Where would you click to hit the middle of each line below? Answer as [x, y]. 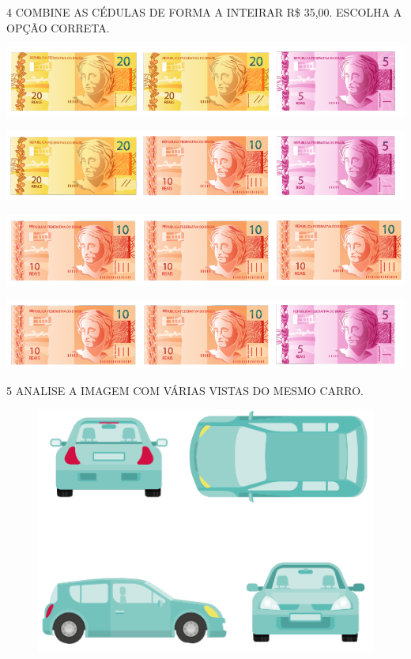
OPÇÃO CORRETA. [58, 27]
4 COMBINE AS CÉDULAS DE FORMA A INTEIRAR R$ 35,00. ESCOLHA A [204, 12]
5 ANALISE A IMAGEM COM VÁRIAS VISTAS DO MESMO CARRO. [185, 390]
